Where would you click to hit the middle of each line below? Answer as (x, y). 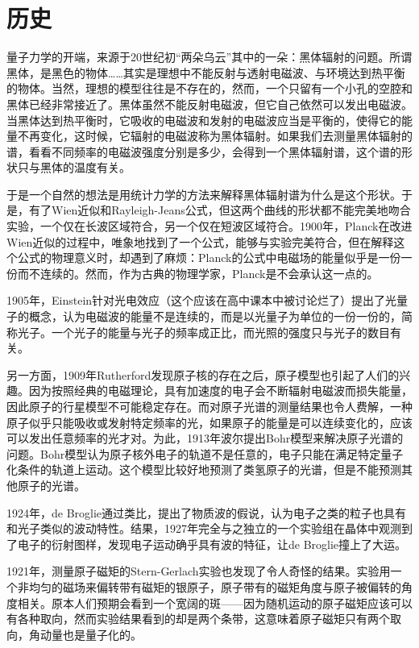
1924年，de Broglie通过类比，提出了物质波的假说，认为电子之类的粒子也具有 (207, 512)
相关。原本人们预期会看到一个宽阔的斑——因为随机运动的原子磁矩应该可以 (215, 602)
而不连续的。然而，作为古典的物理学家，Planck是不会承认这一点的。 (198, 273)
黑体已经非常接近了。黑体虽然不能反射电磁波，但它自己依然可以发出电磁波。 (209, 104)
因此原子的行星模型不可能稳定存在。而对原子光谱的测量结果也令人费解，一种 (209, 406)
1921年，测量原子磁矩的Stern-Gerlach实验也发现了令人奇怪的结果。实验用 (199, 571)
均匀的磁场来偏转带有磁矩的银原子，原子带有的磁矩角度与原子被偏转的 (215, 586)
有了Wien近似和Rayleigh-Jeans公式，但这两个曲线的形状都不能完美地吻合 (220, 210)
